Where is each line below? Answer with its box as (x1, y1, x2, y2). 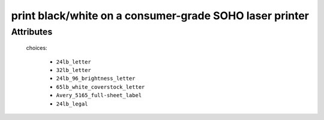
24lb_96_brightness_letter (56, 75, 136, 82)
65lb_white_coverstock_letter (56, 83, 145, 90)
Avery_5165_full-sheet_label (56, 92, 142, 99)
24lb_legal (56, 100, 88, 107)
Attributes (11, 26, 53, 37)
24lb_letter (56, 58, 91, 65)
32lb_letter (56, 67, 91, 73)
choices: (26, 44, 47, 52)
